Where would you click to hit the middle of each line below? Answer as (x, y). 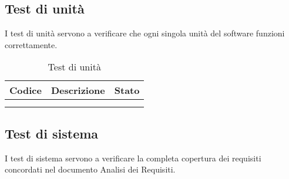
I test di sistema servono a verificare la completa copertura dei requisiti (133, 158)
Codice (26, 90)
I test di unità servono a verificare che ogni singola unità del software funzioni (145, 33)
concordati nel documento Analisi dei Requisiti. (90, 169)
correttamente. (31, 44)
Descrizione (78, 90)
